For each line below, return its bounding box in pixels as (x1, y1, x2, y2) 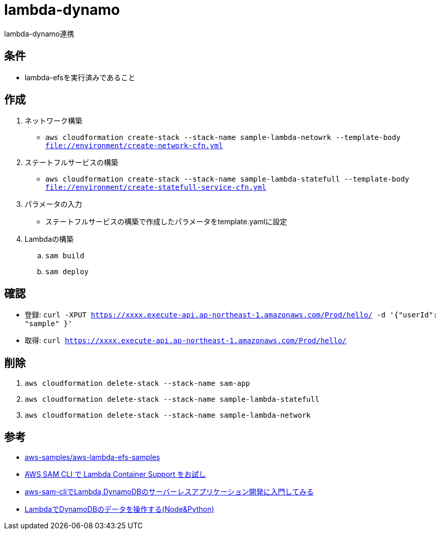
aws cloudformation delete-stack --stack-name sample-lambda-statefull (25, 395, 320, 404)
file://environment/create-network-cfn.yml (45, 141, 223, 150)
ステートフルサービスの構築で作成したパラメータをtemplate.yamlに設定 (45, 217, 287, 226)
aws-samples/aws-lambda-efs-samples (25, 452, 160, 461)
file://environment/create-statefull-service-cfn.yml (45, 183, 266, 192)
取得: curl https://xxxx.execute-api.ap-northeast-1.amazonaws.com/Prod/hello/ (25, 336, 347, 345)
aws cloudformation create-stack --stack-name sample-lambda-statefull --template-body (45, 175, 410, 184)
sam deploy (45, 268, 89, 276)
